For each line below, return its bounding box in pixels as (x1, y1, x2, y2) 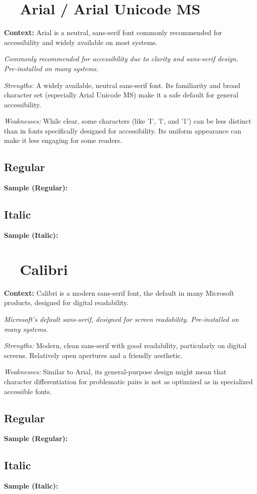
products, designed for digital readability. (4, 297, 128, 308)
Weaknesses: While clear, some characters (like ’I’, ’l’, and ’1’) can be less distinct (4, 116, 252, 126)
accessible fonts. (4, 386, 52, 396)
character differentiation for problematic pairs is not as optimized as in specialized (4, 376, 253, 386)
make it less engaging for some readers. (4, 135, 122, 145)
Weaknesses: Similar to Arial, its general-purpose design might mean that (4, 366, 227, 377)
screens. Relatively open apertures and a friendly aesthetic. (4, 350, 183, 360)
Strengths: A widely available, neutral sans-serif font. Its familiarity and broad (4, 80, 241, 90)
